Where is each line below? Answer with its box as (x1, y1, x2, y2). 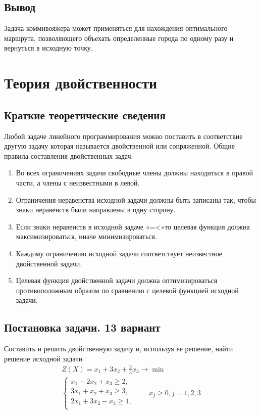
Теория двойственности (4, 72, 158, 93)
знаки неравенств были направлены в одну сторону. (16, 204, 176, 215)
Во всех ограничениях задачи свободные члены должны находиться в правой (16, 167, 253, 178)
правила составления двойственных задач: (4, 150, 133, 161)
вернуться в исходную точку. (4, 42, 93, 53)
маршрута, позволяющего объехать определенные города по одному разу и (4, 32, 234, 43)
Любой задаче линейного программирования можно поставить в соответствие (4, 130, 243, 141)
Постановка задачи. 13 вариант (4, 319, 161, 335)
